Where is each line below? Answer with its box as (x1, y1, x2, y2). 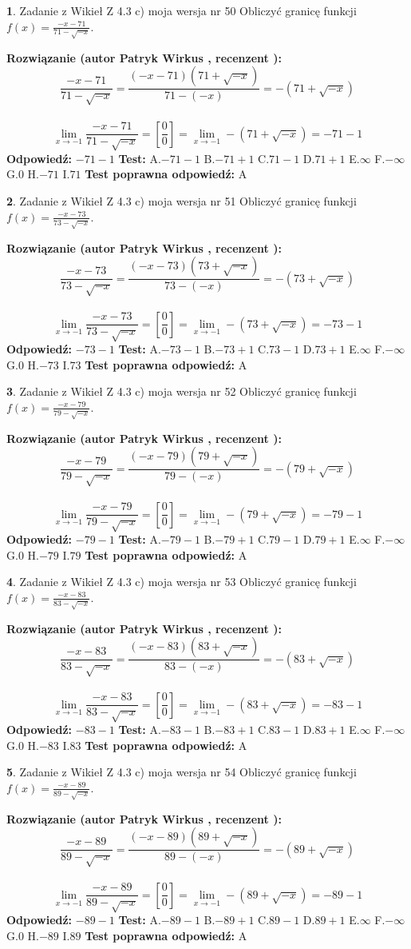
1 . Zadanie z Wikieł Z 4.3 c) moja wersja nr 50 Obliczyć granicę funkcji (6, 2, 357, 18)
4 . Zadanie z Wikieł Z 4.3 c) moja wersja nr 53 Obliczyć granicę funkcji (6, 573, 357, 590)
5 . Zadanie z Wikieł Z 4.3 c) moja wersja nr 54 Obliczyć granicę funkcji (6, 764, 357, 780)
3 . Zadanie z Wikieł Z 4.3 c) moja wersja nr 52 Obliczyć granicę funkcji (6, 383, 357, 400)
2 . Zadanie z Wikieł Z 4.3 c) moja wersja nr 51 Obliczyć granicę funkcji (6, 193, 357, 209)
